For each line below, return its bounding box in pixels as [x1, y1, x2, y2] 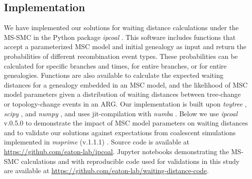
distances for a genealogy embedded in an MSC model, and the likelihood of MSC [4, 79, 248, 89]
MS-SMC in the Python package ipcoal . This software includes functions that [4, 32, 236, 42]
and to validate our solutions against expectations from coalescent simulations [4, 127, 236, 137]
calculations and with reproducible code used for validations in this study [21, 156, 240, 166]
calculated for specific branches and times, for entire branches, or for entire [4, 60, 227, 71]
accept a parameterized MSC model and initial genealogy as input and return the [4, 41, 247, 52]
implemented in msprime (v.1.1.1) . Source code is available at [4, 137, 189, 147]
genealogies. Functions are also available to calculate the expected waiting [4, 70, 223, 80]
